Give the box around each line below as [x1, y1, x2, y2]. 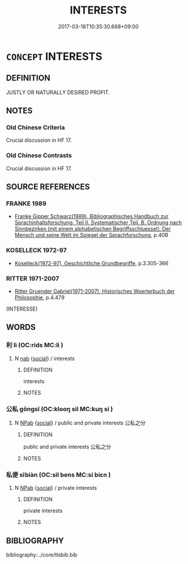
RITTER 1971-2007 [6, 274, 60, 282]
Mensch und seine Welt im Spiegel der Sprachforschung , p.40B [14, 232, 169, 239]
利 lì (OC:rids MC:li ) [6, 341, 63, 349]
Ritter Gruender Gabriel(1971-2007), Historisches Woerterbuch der [14, 288, 175, 295]
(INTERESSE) [6, 305, 38, 312]
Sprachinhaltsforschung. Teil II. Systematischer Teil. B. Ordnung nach [14, 219, 182, 226]
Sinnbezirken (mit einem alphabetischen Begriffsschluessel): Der [14, 225, 171, 232]
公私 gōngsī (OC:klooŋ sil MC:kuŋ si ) [6, 405, 113, 413]
